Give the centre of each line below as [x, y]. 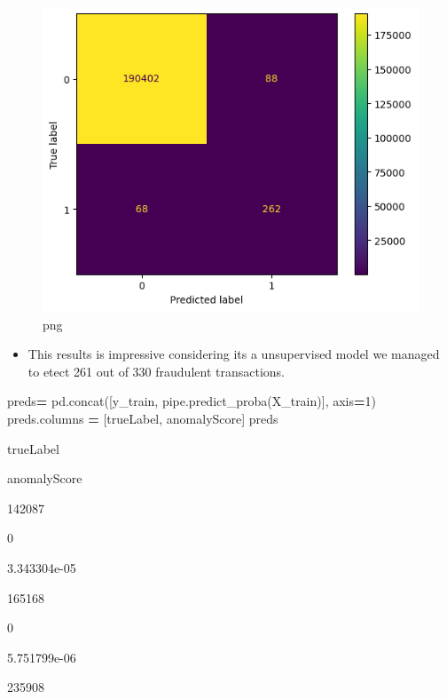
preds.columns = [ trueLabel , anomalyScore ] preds [143, 418]
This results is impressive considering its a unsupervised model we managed [234, 354]
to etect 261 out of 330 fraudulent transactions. [156, 371]
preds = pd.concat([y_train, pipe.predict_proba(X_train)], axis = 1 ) [192, 401]
